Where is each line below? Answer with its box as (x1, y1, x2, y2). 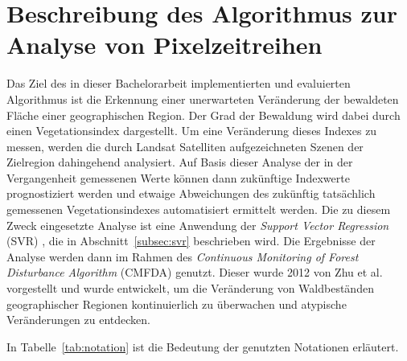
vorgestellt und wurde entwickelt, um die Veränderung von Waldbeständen (6, 280, 374, 297)
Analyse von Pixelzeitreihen (6, 28, 323, 61)
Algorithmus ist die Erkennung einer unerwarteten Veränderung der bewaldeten (6, 90, 399, 107)
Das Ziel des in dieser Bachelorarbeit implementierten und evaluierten (6, 75, 351, 92)
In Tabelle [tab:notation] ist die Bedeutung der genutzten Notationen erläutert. (6, 338, 399, 355)
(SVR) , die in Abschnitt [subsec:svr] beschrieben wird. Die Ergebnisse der (6, 232, 376, 249)
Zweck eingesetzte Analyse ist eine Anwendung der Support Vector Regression (6, 216, 389, 233)
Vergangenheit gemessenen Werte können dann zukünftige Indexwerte (6, 169, 350, 186)
